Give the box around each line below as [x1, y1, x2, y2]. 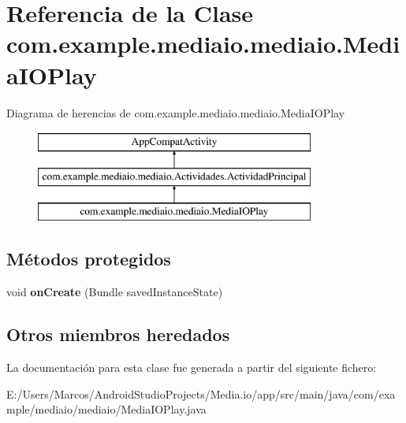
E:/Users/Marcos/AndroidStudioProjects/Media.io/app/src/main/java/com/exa [6, 385, 396, 402]
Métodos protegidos [6, 247, 171, 271]
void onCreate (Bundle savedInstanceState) [6, 284, 223, 300]
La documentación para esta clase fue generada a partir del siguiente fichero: [6, 359, 377, 376]
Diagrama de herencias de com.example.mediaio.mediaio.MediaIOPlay [6, 104, 345, 121]
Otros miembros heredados [6, 322, 230, 347]
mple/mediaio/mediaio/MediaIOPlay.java [6, 401, 207, 417]
